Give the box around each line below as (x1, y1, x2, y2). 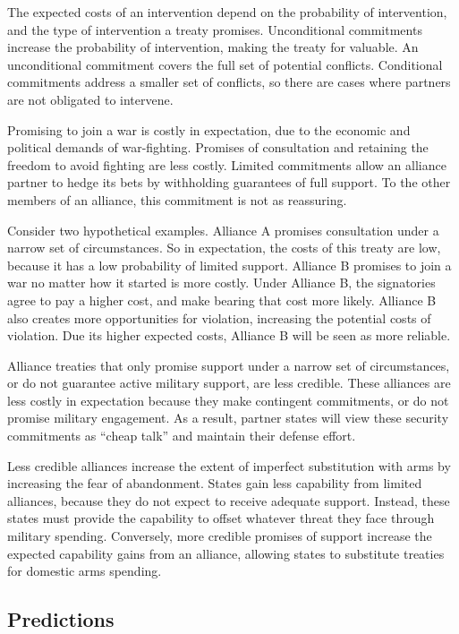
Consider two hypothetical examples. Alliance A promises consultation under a (7, 220, 439, 239)
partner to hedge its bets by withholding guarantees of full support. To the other (7, 173, 451, 192)
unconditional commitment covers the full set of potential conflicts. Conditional (7, 55, 443, 73)
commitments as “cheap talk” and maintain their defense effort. (7, 426, 356, 445)
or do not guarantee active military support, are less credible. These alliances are (7, 373, 451, 392)
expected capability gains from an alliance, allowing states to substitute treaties (7, 544, 445, 562)
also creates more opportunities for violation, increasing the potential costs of (7, 308, 431, 327)
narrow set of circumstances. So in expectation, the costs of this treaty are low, (7, 238, 441, 257)
